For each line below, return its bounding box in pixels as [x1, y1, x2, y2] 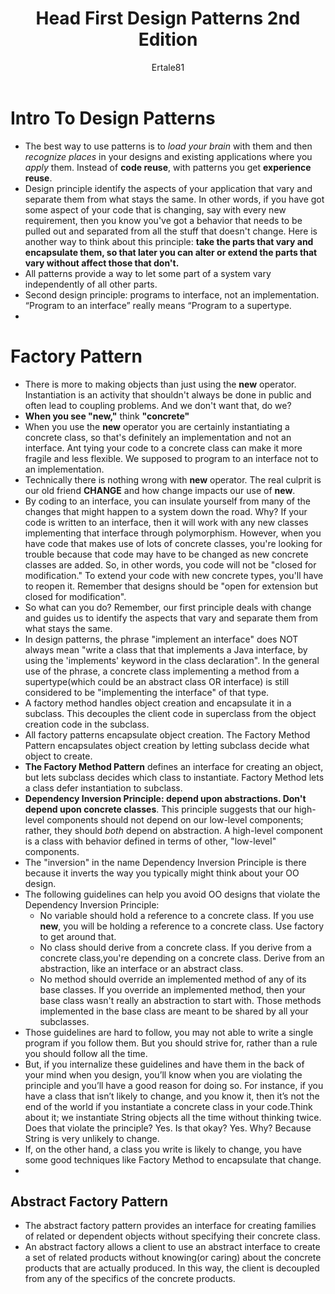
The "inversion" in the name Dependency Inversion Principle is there [24, 856, 307, 868]
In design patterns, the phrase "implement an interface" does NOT [24, 633, 299, 645]
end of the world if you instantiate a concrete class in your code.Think [24, 1100, 313, 1112]
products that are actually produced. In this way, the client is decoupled [24, 1262, 320, 1274]
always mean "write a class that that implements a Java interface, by [24, 643, 308, 656]
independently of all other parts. [24, 278, 158, 290]
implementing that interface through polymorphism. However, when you [24, 527, 322, 539]
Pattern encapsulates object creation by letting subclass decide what [24, 739, 310, 751]
